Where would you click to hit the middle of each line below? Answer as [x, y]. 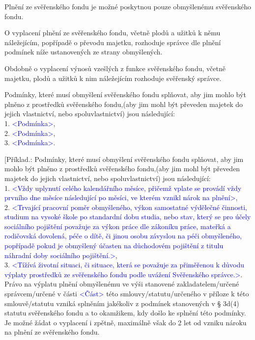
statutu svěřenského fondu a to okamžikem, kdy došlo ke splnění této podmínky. [125, 313]
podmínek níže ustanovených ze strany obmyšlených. [84, 52]
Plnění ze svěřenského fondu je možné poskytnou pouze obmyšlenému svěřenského [128, 6]
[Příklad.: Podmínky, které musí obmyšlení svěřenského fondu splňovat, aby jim [124, 159]
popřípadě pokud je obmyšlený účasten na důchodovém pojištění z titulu [114, 246]
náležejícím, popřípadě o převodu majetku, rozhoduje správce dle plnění [113, 42]
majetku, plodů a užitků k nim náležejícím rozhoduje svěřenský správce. [113, 78]
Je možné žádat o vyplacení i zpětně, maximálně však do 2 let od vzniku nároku [126, 322]
